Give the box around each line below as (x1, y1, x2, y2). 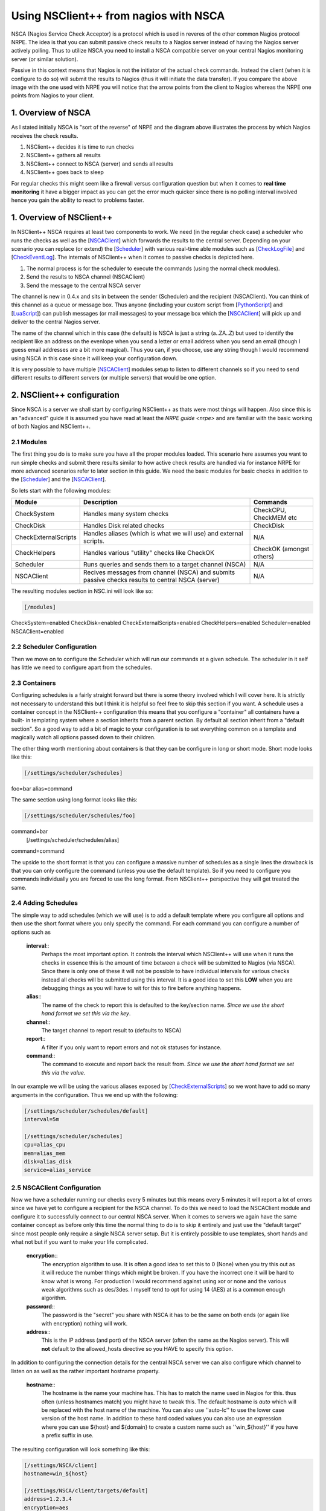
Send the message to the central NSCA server (26, 282, 141, 289)
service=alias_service (24, 1166, 91, 1174)
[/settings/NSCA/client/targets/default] (24, 1487, 149, 1494)
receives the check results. (11, 132, 78, 139)
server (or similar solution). (11, 55, 78, 63)
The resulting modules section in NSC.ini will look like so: (11, 587, 153, 595)
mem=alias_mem (24, 1150, 66, 1157)
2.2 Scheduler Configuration (11, 642, 97, 651)
